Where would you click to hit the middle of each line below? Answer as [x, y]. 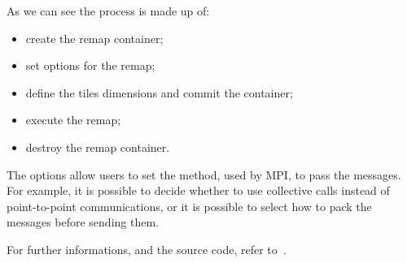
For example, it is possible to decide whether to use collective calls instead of [198, 190]
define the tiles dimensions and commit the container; [159, 92]
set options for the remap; [90, 65]
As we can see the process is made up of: [108, 11]
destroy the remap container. [98, 147]
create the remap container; [94, 38]
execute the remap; [73, 120]
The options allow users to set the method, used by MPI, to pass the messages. [204, 174]
